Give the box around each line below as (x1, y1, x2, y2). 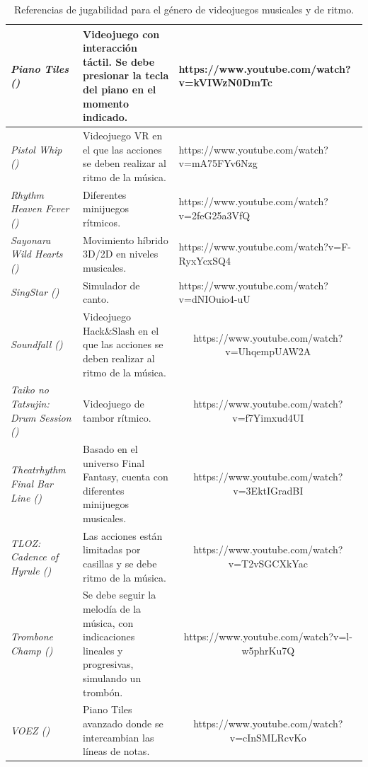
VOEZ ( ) (11, 722, 50, 737)
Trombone (11, 629, 53, 644)
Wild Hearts (11, 246, 63, 261)
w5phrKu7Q (241, 642, 295, 657)
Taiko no (11, 382, 50, 397)
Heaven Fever (11, 201, 69, 216)
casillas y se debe (83, 555, 157, 570)
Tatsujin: (11, 396, 50, 410)
